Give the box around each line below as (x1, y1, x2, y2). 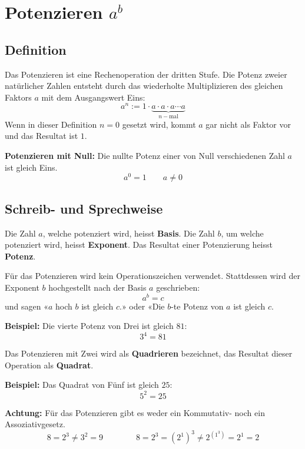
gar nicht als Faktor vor (205, 118, 291, 130)
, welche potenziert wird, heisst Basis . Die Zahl (42, 227, 215, 239)
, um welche (221, 227, 264, 239)
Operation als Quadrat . (5, 358, 94, 371)
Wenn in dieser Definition (5, 118, 97, 130)
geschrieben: (156, 281, 200, 293)
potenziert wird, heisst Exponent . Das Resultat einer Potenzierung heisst (5, 238, 273, 251)
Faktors (5, 91, 32, 103)
